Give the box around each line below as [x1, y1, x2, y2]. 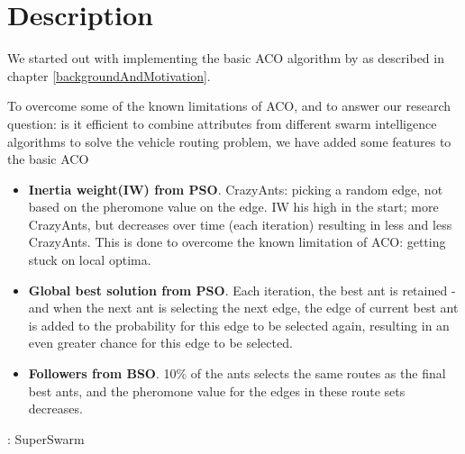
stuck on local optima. [28, 250, 151, 269]
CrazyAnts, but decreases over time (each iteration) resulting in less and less [28, 214, 452, 233]
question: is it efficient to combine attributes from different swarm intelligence [7, 113, 437, 132]
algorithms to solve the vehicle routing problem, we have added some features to [7, 132, 451, 150]
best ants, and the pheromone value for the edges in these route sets [28, 381, 406, 400]
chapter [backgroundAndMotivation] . [7, 66, 211, 85]
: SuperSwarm [7, 429, 85, 448]
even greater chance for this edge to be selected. [28, 333, 293, 352]
